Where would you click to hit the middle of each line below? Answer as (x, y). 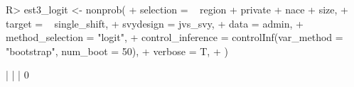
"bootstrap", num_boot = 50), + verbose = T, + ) (117, 51)
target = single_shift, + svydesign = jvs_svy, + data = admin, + (155, 23)
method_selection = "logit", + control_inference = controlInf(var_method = (175, 37)
